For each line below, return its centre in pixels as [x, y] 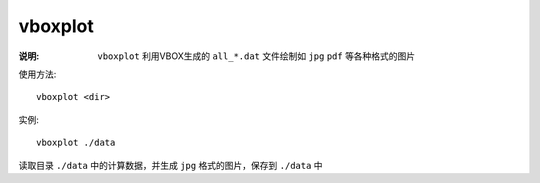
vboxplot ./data [76, 143]
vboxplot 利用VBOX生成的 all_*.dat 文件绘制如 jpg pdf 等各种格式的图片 [256, 56]
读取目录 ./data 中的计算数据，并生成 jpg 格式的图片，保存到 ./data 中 [171, 165]
